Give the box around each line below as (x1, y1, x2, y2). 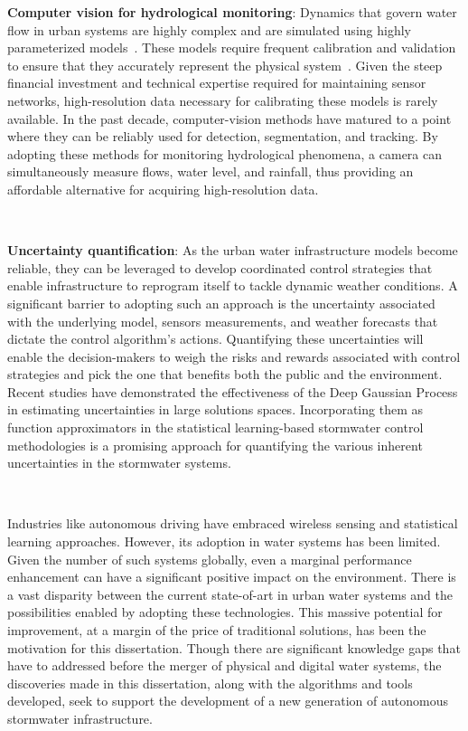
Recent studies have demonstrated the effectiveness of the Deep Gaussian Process (7, 382, 458, 401)
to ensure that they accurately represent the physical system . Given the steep (7, 55, 443, 74)
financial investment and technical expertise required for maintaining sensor (7, 73, 426, 92)
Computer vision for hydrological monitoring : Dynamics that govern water (7, 3, 457, 21)
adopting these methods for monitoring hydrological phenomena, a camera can (7, 144, 442, 163)
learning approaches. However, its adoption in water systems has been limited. (7, 532, 441, 551)
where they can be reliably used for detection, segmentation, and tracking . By (7, 127, 438, 146)
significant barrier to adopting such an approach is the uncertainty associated (7, 293, 435, 312)
